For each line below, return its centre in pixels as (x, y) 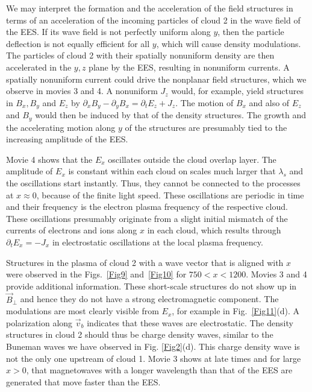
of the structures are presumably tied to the (206, 127)
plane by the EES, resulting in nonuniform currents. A (189, 67)
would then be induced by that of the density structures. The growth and (171, 115)
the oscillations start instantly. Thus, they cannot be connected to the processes (153, 183)
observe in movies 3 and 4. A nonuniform (82, 91)
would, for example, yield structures (237, 91)
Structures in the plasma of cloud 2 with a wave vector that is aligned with (145, 262)
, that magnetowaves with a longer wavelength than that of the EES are (159, 370)
